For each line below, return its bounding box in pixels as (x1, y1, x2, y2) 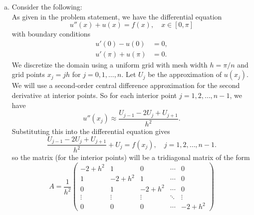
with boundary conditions (11, 28, 91, 39)
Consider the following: (11, 1, 82, 11)
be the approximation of (148, 69, 222, 79)
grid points (11, 69, 45, 79)
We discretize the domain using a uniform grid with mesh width (11, 59, 208, 69)
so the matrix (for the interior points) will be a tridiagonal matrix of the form (11, 152, 250, 162)
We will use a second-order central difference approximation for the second (11, 80, 240, 90)
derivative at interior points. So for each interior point (11, 90, 177, 100)
